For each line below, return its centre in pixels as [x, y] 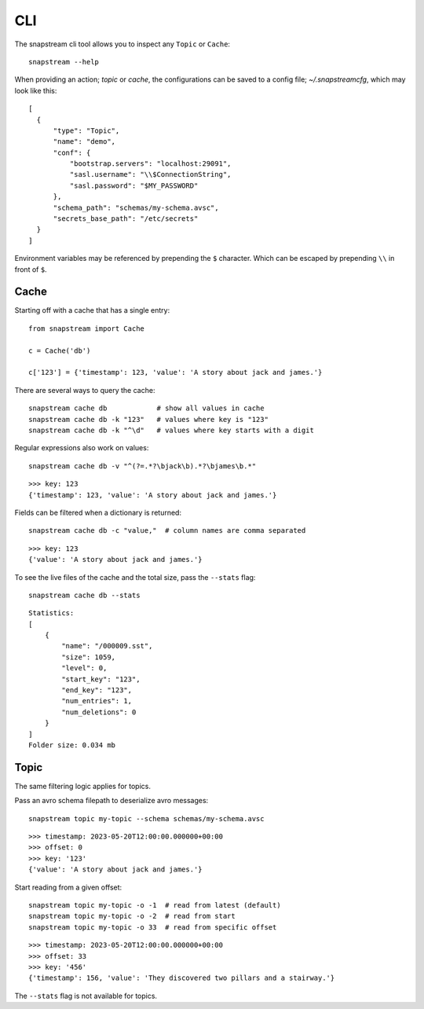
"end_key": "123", [97, 690]
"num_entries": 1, [97, 701]
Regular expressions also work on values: [82, 448]
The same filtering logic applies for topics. [82, 786]
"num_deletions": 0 [99, 712]
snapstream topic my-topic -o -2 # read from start [132, 916]
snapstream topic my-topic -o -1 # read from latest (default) [155, 905]
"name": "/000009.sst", [107, 646]
